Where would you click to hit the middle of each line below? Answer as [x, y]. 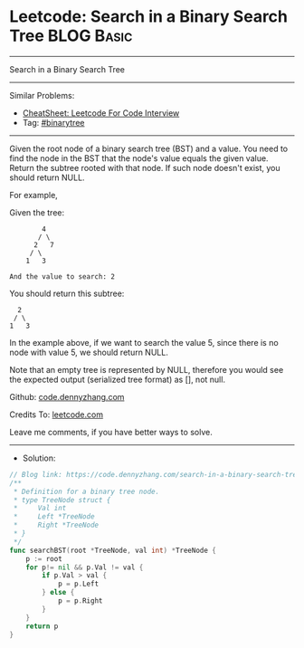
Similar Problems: [42, 95]
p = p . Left [78, 584]
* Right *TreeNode [56, 525]
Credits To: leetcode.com [57, 415]
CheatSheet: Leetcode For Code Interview [101, 113]
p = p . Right [80, 601]
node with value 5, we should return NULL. [89, 352]
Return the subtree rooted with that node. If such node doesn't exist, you [145, 167]
